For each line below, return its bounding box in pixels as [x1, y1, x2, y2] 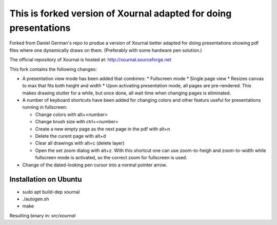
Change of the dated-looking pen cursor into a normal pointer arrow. [22, 162, 167, 168]
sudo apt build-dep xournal [22, 189, 80, 195]
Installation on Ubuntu [9, 175, 82, 184]
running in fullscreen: [22, 104, 68, 110]
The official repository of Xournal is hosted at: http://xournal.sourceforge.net [9, 57, 171, 63]
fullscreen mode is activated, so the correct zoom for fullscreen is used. [35, 155, 187, 161]
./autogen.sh [22, 196, 49, 202]
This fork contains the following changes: [9, 66, 97, 72]
